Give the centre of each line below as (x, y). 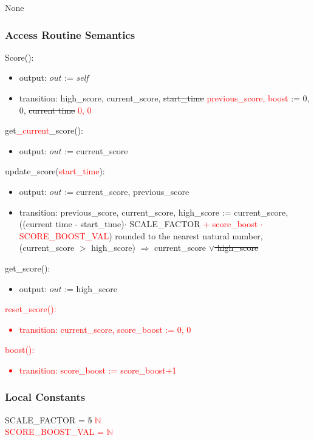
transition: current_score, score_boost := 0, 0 (105, 329)
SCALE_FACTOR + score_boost (194, 224)
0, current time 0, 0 (55, 110)
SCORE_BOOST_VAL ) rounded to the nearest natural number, (141, 235)
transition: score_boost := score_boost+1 (98, 370)
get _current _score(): (44, 130)
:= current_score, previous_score (127, 191)
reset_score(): (31, 309)
